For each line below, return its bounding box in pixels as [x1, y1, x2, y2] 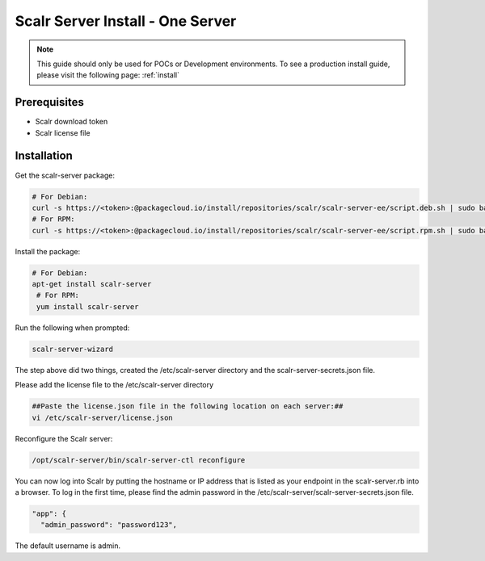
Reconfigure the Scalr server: [15, 433, 113, 443]
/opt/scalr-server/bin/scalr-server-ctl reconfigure [32, 455, 246, 464]
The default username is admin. [15, 541, 121, 551]
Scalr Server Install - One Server [15, 12, 237, 30]
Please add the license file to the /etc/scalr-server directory [15, 380, 214, 390]
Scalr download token [35, 117, 108, 127]
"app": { [32, 509, 67, 518]
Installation [15, 149, 73, 163]
